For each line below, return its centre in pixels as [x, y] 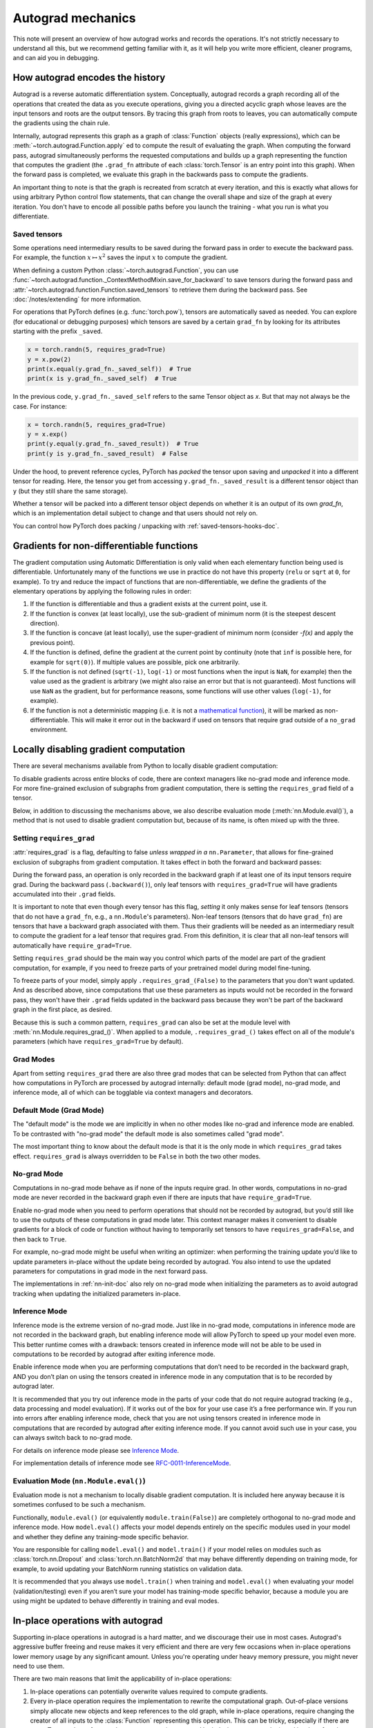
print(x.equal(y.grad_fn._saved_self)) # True [109, 369]
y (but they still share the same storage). [70, 491]
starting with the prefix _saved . [58, 331]
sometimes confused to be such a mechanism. [79, 1505]
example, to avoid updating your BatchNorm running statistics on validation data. [128, 1568]
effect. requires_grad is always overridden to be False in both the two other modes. [137, 1156]
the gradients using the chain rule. [61, 123]
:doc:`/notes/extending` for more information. [77, 299]
